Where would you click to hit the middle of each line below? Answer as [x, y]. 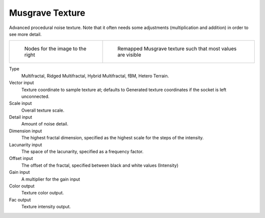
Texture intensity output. [46, 207]
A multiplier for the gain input [51, 179]
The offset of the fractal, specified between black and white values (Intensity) [100, 165]
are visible [130, 55]
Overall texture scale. [43, 110]
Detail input [21, 117]
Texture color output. [42, 193]
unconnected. [35, 96]
